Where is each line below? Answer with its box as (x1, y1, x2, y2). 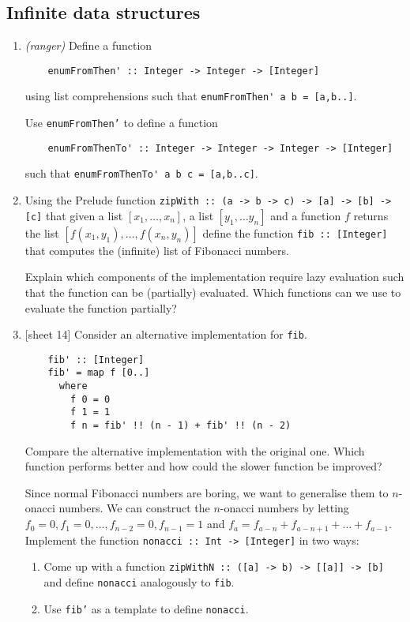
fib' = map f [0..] (47, 367, 150, 379)
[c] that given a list (24, 207, 123, 223)
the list (24, 224, 59, 241)
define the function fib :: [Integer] (202, 224, 388, 241)
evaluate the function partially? (24, 299, 177, 316)
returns (353, 207, 389, 223)
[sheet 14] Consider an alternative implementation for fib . (24, 326, 307, 343)
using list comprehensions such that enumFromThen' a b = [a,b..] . (24, 88, 357, 104)
